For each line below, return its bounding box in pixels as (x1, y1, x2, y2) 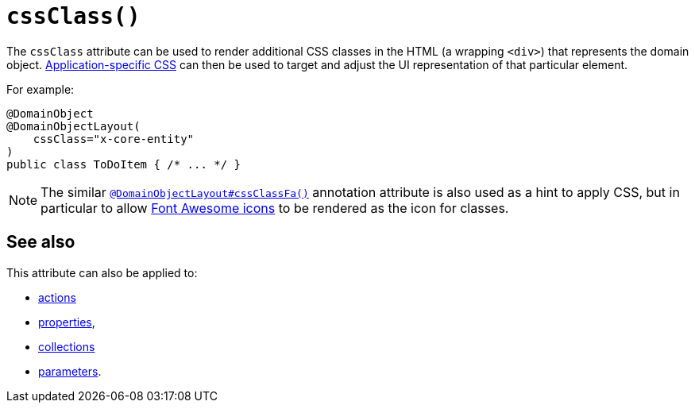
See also (6, 232, 75, 253)
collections (38, 339, 95, 353)
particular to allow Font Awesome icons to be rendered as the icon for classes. (41, 199, 509, 216)
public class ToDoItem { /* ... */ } (6, 157, 241, 171)
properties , (38, 314, 95, 329)
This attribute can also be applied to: (6, 265, 198, 280)
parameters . (38, 364, 102, 378)
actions (38, 290, 76, 304)
